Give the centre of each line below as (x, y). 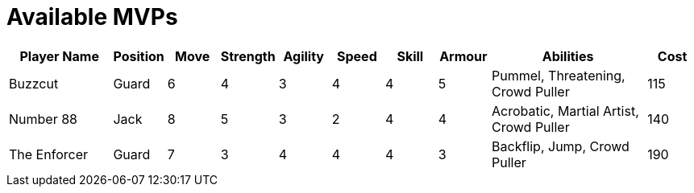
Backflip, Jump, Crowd (561, 146)
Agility (303, 56)
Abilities (568, 56)
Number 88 (43, 119)
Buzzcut (34, 83)
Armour (463, 56)
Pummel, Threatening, (559, 75)
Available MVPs (92, 17)
